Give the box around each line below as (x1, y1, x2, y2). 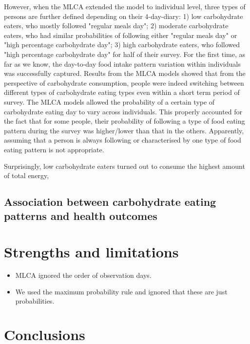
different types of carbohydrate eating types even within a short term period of (4, 87, 240, 97)
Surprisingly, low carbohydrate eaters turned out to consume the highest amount (4, 161, 245, 171)
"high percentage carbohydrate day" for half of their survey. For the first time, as (4, 49, 246, 59)
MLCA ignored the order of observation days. (15, 270, 152, 280)
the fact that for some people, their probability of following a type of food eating (4, 116, 245, 126)
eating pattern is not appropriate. (4, 144, 104, 154)
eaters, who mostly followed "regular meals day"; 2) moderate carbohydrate (4, 20, 229, 31)
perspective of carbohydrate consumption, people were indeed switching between (4, 77, 244, 88)
